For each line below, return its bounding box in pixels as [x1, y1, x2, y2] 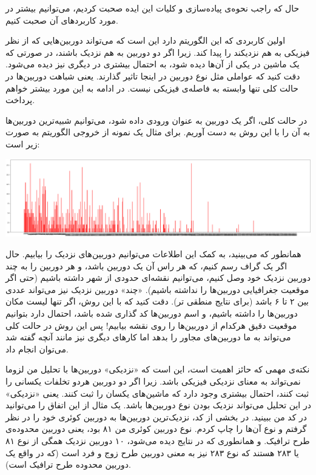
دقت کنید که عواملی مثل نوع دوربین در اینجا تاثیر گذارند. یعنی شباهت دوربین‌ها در [5, 69, 300, 82]
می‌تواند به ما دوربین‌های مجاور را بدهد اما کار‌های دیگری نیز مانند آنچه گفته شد [5, 331, 291, 343]
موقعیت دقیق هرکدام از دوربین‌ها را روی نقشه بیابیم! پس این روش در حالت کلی [5, 318, 297, 331]
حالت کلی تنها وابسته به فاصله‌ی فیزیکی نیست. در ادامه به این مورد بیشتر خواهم [5, 81, 298, 94]
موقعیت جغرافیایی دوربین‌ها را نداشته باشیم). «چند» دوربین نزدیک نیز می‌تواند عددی [5, 283, 309, 295]
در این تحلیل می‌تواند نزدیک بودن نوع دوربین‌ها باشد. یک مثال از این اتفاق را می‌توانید [5, 399, 311, 411]
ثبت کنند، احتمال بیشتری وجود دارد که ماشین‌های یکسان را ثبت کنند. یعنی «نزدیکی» [5, 386, 309, 399]
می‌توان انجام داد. [5, 342, 69, 355]
